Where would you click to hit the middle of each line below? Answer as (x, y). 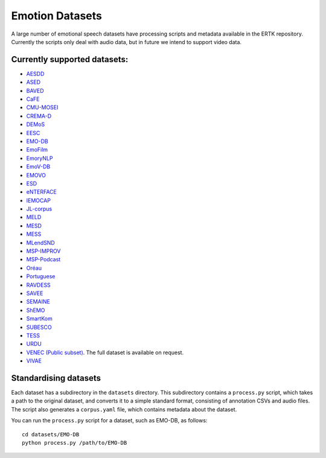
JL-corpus (39, 209)
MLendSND (41, 243)
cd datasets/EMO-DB (51, 434)
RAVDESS (38, 285)
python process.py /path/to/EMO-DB (75, 443)
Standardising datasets (56, 378)
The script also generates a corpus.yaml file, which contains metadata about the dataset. (124, 409)
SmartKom (39, 319)
